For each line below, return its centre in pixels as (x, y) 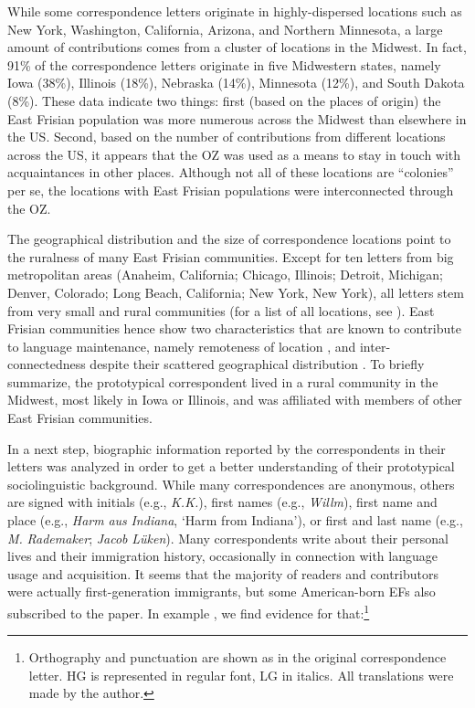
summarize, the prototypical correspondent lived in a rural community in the (223, 381)
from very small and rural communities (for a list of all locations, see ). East (221, 310)
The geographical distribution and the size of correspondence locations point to (229, 239)
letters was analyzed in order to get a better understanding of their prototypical (231, 466)
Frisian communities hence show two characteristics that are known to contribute (234, 328)
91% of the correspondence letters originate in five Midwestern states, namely (224, 64)
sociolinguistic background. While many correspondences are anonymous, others (231, 484)
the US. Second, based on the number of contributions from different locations (227, 137)
